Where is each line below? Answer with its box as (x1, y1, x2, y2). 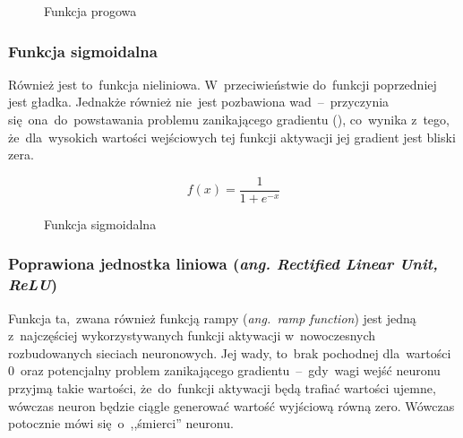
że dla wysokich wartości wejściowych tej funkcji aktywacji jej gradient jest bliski (8, 127, 456, 146)
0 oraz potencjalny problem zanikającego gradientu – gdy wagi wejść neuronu (8, 361, 441, 380)
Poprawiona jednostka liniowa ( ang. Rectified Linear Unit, (8, 253, 438, 275)
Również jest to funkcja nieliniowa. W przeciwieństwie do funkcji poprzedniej (8, 74, 437, 93)
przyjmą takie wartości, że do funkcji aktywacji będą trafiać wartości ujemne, (8, 378, 436, 397)
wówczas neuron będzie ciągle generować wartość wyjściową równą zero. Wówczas (8, 396, 455, 415)
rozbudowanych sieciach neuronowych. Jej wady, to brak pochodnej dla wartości (8, 343, 451, 362)
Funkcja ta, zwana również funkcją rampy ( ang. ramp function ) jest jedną (8, 308, 416, 327)
